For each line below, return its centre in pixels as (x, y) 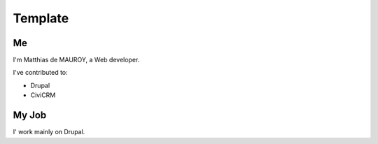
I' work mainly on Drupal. (49, 132)
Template (41, 18)
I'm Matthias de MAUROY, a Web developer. (76, 60)
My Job (30, 115)
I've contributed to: (40, 73)
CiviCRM (43, 95)
